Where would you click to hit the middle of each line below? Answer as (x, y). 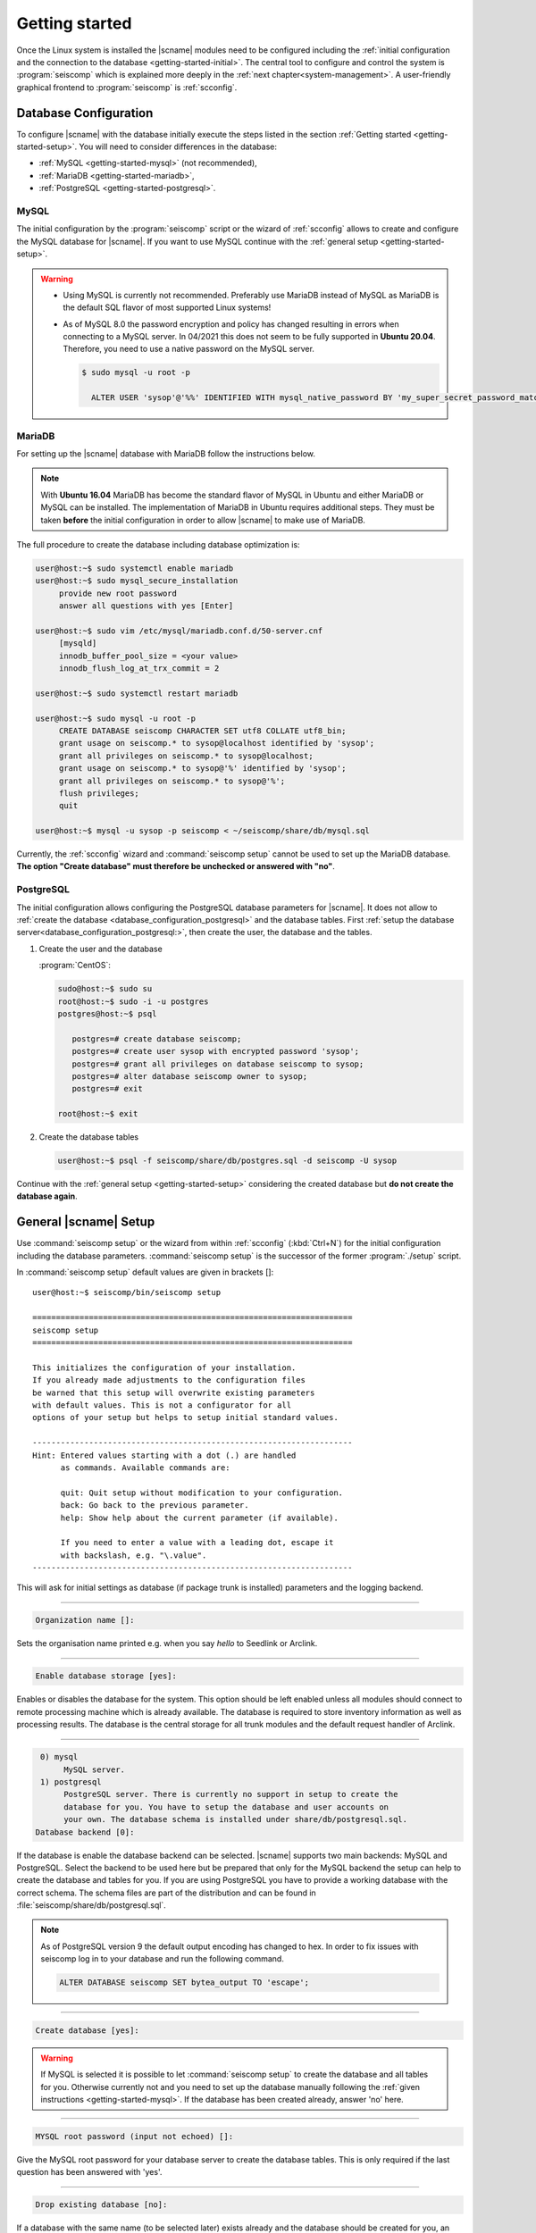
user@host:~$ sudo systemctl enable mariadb (134, 568)
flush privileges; (99, 793)
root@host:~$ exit (98, 1114)
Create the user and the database (100, 949)
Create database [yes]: (88, 2030)
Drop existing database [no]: (101, 2205)
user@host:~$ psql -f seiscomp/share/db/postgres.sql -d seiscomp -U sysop (227, 1161)
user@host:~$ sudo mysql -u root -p (116, 718)
